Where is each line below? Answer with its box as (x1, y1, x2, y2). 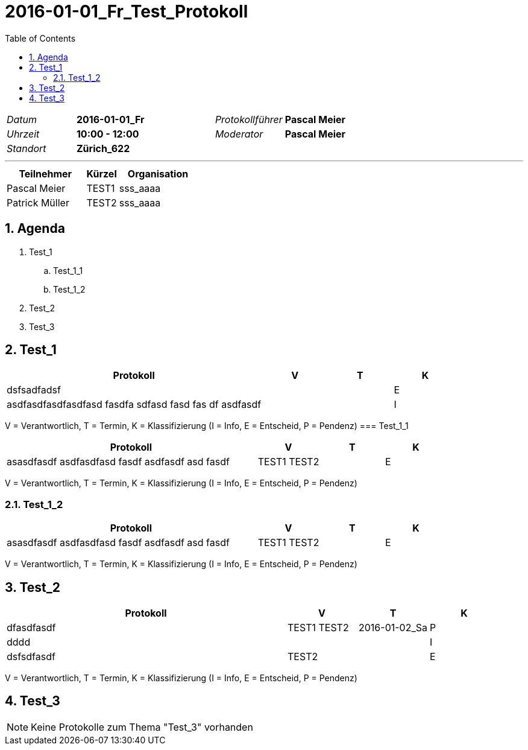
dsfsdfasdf (7, 650, 55, 663)
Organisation (127, 167, 189, 180)
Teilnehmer (19, 167, 72, 180)
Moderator (215, 127, 263, 140)
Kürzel (86, 167, 117, 180)
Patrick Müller (7, 196, 69, 209)
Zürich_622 (76, 142, 130, 154)
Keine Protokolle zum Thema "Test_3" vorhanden (31, 720, 253, 733)
